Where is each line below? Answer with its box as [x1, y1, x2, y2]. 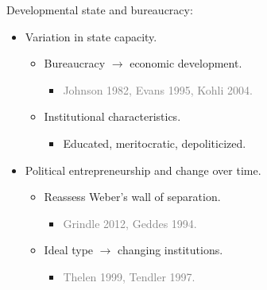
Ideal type [44, 242, 94, 258]
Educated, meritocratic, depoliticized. [63, 134, 246, 151]
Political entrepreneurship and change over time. [25, 161, 261, 178]
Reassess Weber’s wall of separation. [44, 188, 221, 205]
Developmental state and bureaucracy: [6, 2, 193, 17]
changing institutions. [118, 242, 223, 258]
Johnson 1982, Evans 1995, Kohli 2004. [63, 81, 253, 98]
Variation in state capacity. [25, 28, 157, 44]
